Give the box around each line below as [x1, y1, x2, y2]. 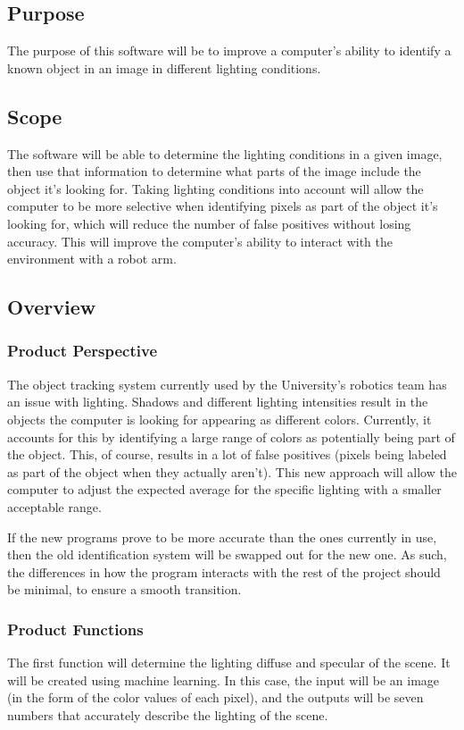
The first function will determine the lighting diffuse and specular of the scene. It [7, 653, 451, 672]
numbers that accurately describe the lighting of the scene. [7, 705, 328, 724]
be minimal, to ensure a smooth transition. [7, 580, 242, 599]
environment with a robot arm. [7, 249, 177, 268]
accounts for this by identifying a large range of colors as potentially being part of [7, 427, 455, 446]
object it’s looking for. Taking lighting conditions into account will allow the [7, 179, 424, 197]
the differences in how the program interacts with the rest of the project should [7, 562, 441, 581]
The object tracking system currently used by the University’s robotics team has [7, 374, 447, 393]
